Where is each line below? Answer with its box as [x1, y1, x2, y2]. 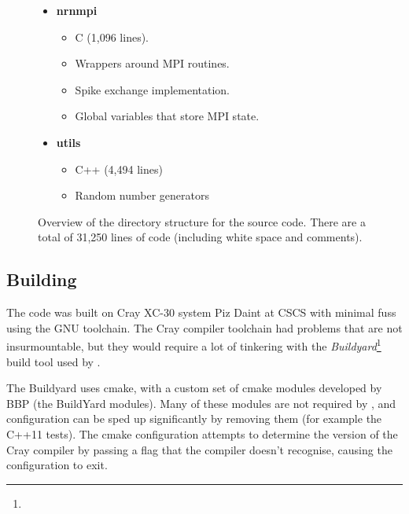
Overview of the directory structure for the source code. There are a [38, 213, 366, 229]
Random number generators [75, 187, 209, 204]
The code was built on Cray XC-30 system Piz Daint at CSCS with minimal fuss [6, 304, 396, 321]
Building [6, 267, 77, 292]
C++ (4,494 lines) [75, 160, 163, 177]
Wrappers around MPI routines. [75, 55, 230, 72]
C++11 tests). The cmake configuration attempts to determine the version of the [6, 425, 398, 442]
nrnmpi [56, 2, 98, 18]
